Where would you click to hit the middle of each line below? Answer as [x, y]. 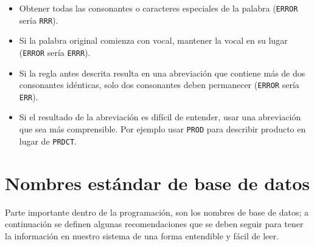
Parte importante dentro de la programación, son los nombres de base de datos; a [157, 212]
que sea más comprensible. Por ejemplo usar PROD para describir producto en [162, 129]
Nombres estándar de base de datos [158, 183]
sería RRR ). [39, 20]
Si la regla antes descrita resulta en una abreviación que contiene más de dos [162, 73]
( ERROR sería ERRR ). [55, 52]
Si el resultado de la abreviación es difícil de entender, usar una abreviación [160, 117]
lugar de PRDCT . [48, 141]
